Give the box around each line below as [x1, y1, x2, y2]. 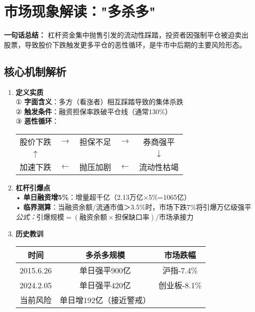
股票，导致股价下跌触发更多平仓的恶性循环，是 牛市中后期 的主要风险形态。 [4, 39, 246, 49]
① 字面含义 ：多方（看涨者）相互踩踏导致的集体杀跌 [15, 96, 184, 107]
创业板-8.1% [158, 279, 202, 291]
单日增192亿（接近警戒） [59, 294, 151, 306]
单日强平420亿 [79, 279, 131, 291]
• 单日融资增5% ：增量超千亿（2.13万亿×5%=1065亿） [15, 192, 191, 202]
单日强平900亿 [79, 265, 131, 276]
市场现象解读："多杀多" [4, 1, 156, 21]
